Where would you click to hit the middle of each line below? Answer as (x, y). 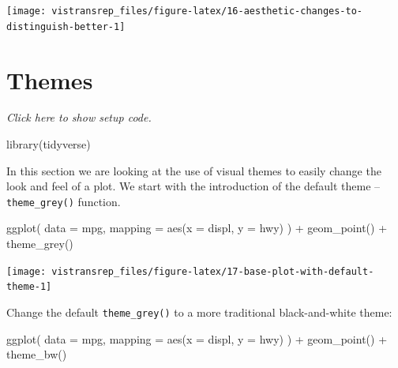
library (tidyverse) (49, 144)
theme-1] (29, 287)
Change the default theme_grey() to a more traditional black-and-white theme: (199, 312)
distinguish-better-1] (66, 26)
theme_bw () (37, 354)
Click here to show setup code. (79, 117)
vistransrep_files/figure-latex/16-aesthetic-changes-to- (207, 11)
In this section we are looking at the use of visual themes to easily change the (194, 170)
